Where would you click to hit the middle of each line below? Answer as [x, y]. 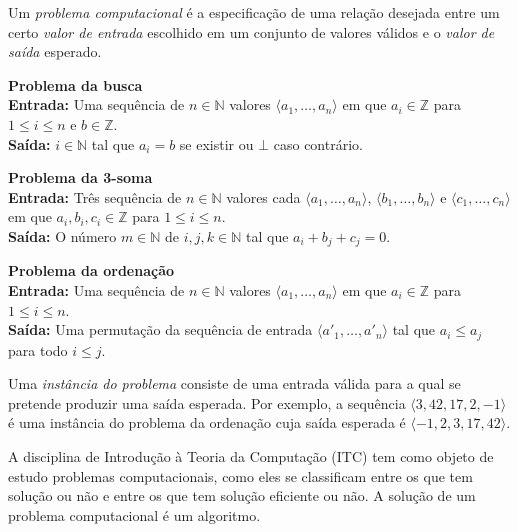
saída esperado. [55, 51]
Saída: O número [62, 235]
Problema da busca [75, 84]
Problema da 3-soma [80, 177]
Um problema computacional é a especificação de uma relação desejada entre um [254, 12]
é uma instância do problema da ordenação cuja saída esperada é [207, 422]
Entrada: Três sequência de [95, 196]
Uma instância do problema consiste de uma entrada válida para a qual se [234, 383]
